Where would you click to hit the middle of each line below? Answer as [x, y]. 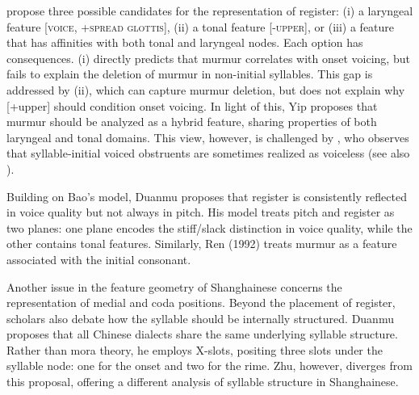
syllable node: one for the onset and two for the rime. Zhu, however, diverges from [209, 366]
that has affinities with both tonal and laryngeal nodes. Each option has [185, 42]
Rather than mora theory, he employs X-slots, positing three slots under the [195, 349]
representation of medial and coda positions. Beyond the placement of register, [201, 303]
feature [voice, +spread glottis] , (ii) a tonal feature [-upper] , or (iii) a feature [201, 26]
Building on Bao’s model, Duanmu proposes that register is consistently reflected [207, 196]
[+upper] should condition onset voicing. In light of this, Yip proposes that [192, 105]
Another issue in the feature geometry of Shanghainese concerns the [174, 286]
